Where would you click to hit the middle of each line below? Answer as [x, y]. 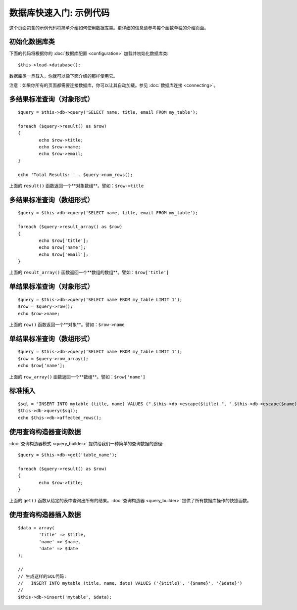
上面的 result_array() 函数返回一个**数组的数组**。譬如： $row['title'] [89, 273]
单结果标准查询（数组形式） [51, 339]
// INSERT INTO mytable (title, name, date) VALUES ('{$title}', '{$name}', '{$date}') [130, 583]
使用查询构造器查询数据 [45, 432]
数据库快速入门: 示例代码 [59, 13]
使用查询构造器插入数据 [45, 515]
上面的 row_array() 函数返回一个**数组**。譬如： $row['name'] [77, 376]
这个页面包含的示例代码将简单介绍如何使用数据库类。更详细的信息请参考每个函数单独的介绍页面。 [109, 28]
